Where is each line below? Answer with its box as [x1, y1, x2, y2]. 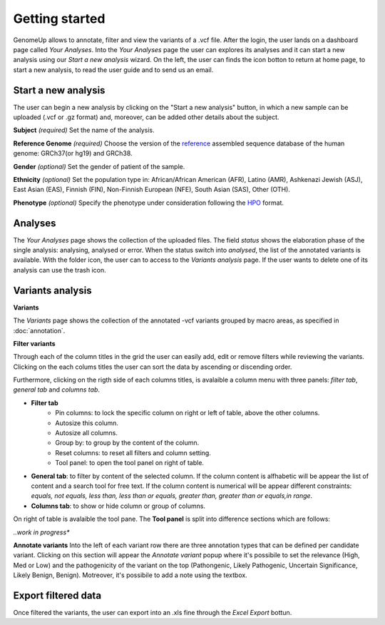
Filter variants [13, 339, 56, 347]
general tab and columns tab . [13, 385, 100, 394]
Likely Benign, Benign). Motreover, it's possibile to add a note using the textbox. [13, 571, 247, 579]
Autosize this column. [55, 418, 119, 427]
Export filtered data [13, 589, 102, 601]
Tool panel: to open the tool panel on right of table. [55, 459, 205, 467]
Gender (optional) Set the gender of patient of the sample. [13, 162, 185, 171]
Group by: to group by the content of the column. [55, 439, 200, 447]
